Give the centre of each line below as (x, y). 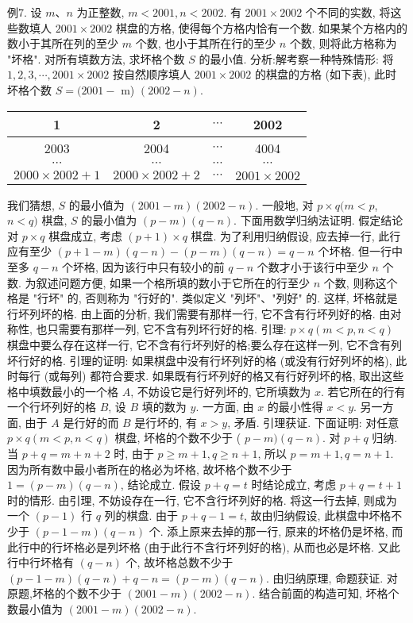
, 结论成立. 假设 (160, 485)
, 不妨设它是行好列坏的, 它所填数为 (221, 391)
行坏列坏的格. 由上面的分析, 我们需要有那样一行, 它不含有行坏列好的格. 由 (199, 313)
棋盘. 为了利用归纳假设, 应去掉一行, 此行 (296, 235)
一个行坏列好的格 (52, 407)
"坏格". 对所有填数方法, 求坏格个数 (96, 58)
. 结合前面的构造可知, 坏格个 (326, 593)
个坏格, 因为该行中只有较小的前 (143, 266)
